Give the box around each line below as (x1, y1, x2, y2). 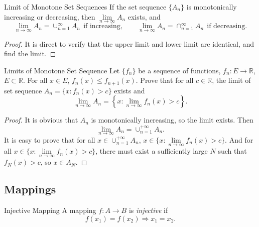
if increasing (83, 23, 120, 30)
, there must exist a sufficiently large (95, 146, 208, 156)
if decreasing (207, 23, 245, 30)
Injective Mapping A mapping (4, 205, 96, 215)
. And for (225, 134, 253, 145)
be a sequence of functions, (138, 65, 221, 75)
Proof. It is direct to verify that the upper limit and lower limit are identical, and (4, 38, 254, 49)
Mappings (4, 181, 56, 197)
